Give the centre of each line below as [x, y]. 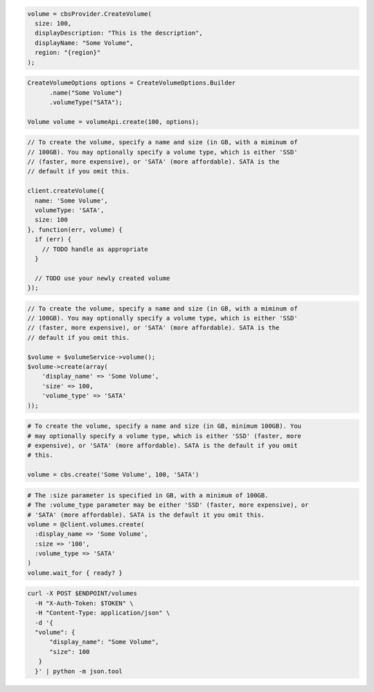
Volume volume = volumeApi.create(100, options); [113, 122]
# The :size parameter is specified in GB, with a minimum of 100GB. [148, 495]
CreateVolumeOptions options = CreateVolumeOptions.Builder [132, 83]
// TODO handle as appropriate [95, 249]
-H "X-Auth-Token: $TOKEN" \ [84, 603]
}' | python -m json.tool [79, 671]
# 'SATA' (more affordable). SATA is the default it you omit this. [146, 514]
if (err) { [53, 240]
